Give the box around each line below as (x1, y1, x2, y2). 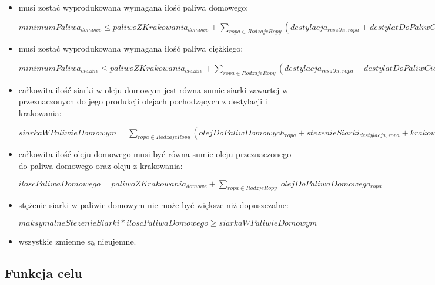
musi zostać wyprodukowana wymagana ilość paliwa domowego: (18, 1, 249, 13)
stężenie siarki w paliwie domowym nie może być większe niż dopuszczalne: (18, 199, 289, 211)
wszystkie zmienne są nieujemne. (18, 235, 136, 247)
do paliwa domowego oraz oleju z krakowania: (18, 159, 183, 171)
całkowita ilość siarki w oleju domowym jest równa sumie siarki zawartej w (18, 83, 289, 96)
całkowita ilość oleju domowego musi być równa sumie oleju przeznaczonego (18, 148, 292, 160)
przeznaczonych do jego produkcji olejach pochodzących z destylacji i (18, 95, 267, 107)
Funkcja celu (5, 263, 82, 281)
